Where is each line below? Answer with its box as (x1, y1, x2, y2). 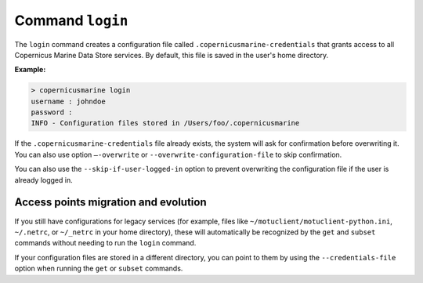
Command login (14, 12, 128, 29)
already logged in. (14, 175, 74, 184)
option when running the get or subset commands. (14, 263, 183, 274)
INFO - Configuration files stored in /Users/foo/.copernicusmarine (31, 118, 300, 128)
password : (31, 108, 73, 117)
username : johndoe (31, 96, 106, 106)
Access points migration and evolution (14, 196, 207, 209)
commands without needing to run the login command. (14, 238, 197, 248)
